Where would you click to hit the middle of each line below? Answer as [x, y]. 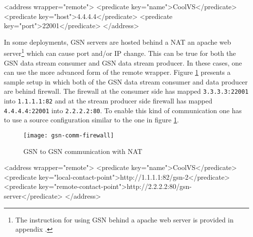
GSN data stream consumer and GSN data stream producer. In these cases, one [123, 62]
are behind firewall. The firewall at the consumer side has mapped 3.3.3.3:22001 [126, 91]
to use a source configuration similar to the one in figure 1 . [91, 120]
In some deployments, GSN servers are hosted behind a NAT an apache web [117, 42]
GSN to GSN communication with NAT [83, 151]
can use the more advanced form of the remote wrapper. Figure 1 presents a [117, 72]
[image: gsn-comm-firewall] [69, 135]
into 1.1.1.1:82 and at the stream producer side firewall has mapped [108, 101]
